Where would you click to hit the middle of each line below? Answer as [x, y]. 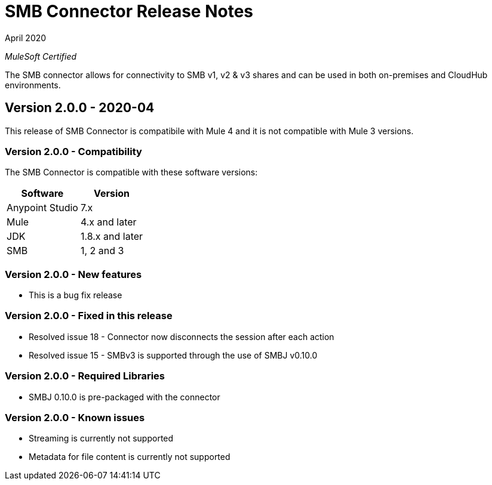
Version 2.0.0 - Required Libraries [85, 376]
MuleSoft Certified [41, 56]
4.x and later [108, 222]
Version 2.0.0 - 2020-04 [80, 108]
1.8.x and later [112, 237]
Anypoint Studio [42, 208]
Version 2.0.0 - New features [73, 274]
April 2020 [26, 38]
